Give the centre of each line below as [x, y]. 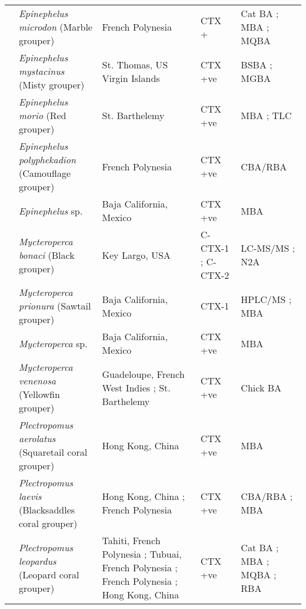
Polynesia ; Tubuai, [142, 554]
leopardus [38, 561]
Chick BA [261, 387]
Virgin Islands [131, 78]
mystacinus [42, 71]
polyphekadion [47, 159]
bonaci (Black [47, 255]
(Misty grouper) [52, 85]
